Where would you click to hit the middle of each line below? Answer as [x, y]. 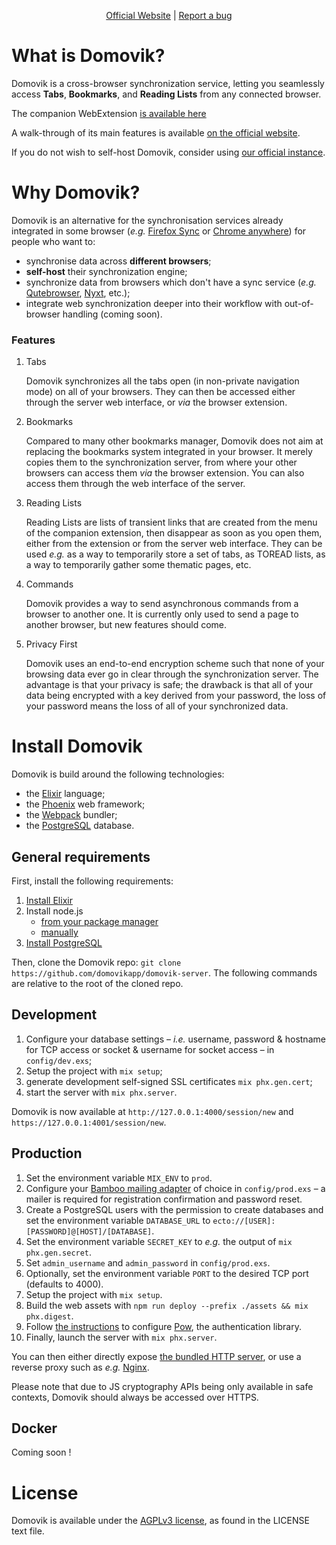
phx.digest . [49, 1316]
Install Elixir [49, 900]
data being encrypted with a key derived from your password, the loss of [176, 696]
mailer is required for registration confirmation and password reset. [164, 1199]
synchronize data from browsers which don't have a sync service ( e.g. [171, 282]
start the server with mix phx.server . [101, 1092]
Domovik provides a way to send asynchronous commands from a [162, 604]
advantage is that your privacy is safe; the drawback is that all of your [169, 685]
